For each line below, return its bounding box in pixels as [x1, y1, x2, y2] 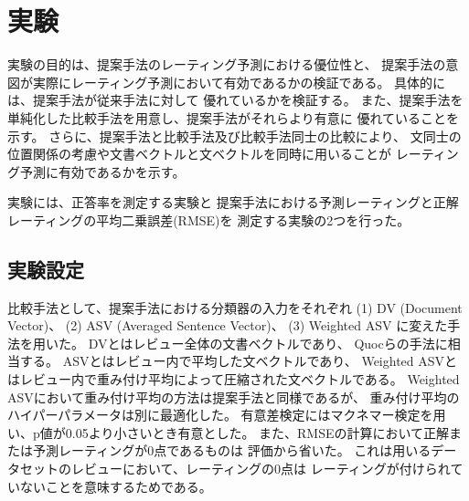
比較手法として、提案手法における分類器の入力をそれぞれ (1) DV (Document [7, 297, 463, 317]
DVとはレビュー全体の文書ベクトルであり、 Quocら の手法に [88, 333, 448, 352]
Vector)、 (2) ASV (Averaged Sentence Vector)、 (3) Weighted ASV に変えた [7, 316, 448, 335]
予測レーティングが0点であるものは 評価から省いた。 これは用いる [32, 441, 432, 460]
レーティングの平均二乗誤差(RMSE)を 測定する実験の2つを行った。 [7, 210, 410, 229]
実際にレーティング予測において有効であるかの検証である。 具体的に [32, 72, 446, 91]
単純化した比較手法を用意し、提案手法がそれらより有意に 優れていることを [7, 108, 459, 127]
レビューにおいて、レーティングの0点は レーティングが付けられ [70, 459, 451, 478]
